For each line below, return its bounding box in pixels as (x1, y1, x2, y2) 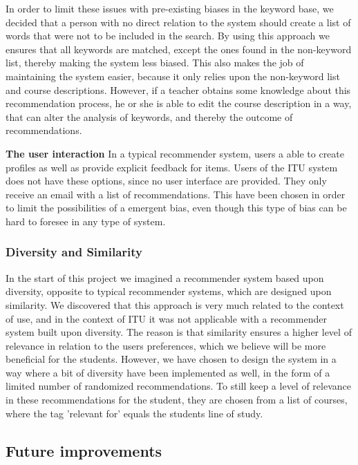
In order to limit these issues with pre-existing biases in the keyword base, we (6, 1, 334, 15)
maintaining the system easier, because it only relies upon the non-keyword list (6, 68, 340, 83)
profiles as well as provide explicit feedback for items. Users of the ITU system (6, 160, 338, 174)
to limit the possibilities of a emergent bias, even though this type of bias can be (6, 200, 347, 215)
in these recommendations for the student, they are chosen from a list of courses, (6, 392, 348, 407)
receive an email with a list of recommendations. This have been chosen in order (6, 187, 346, 201)
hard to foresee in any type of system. (6, 213, 166, 228)
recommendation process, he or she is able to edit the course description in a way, (6, 96, 352, 111)
